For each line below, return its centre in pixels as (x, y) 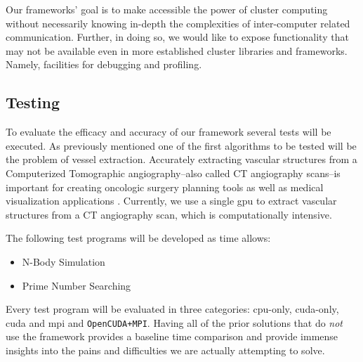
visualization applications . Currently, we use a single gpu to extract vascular (171, 201)
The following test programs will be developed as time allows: (138, 238)
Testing (33, 102)
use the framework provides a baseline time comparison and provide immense (172, 336)
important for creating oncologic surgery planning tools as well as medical (165, 187)
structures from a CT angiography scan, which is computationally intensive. (169, 214)
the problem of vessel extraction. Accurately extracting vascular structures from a (181, 159)
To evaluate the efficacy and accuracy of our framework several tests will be (169, 132)
